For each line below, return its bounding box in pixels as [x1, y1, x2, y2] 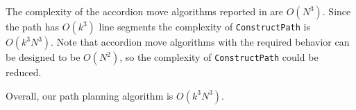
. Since [322, 4, 351, 18]
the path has [6, 19, 60, 33]
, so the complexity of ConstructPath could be [119, 50, 319, 64]
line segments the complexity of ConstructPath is [99, 19, 310, 33]
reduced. [6, 65, 42, 79]
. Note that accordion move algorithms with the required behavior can [51, 35, 350, 48]
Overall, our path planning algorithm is [6, 88, 173, 102]
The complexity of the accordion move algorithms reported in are [6, 4, 284, 18]
